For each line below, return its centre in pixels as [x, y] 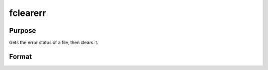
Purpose [23, 31]
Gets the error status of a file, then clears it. [54, 43]
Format [21, 56]
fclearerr [28, 13]
